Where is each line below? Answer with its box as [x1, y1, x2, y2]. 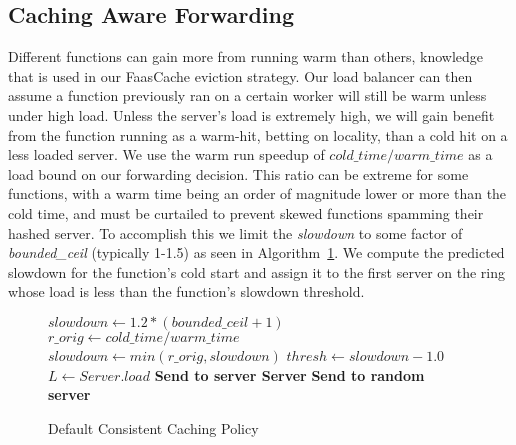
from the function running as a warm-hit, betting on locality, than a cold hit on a [8, 124, 508, 145]
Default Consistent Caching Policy [48, 417, 259, 438]
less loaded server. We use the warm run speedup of [8, 144, 325, 165]
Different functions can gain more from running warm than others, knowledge [8, 46, 484, 67]
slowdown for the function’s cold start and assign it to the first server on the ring [8, 261, 505, 282]
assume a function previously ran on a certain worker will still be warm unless [8, 85, 487, 106]
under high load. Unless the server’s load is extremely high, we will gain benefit [8, 104, 495, 125]
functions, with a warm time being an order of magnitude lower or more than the [8, 183, 507, 204]
